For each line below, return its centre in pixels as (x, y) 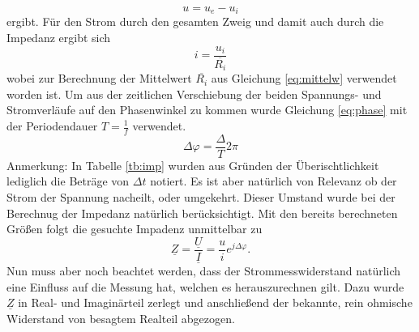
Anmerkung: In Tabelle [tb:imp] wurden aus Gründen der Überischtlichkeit (193, 165)
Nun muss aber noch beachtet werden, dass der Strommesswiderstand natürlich (204, 271)
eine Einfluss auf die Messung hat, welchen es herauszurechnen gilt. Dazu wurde (205, 286)
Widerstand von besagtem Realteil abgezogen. (121, 318)
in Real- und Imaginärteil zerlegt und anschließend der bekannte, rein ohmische (215, 302)
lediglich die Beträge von (68, 181)
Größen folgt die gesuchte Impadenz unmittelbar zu (135, 229)
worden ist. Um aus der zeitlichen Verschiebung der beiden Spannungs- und (194, 94)
